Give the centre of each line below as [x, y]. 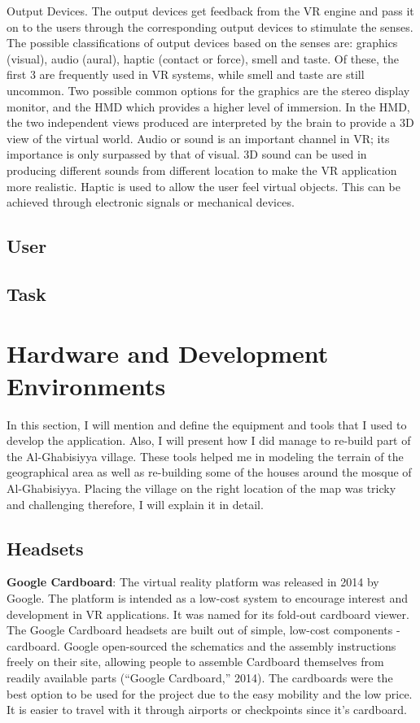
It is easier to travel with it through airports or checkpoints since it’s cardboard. [207, 710]
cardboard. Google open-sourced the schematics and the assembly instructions [201, 645]
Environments [86, 385]
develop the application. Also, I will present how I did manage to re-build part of [209, 440]
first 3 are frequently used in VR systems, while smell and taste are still [186, 74]
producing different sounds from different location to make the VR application [202, 170]
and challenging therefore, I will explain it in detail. [135, 504]
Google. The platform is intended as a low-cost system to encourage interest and [207, 597]
